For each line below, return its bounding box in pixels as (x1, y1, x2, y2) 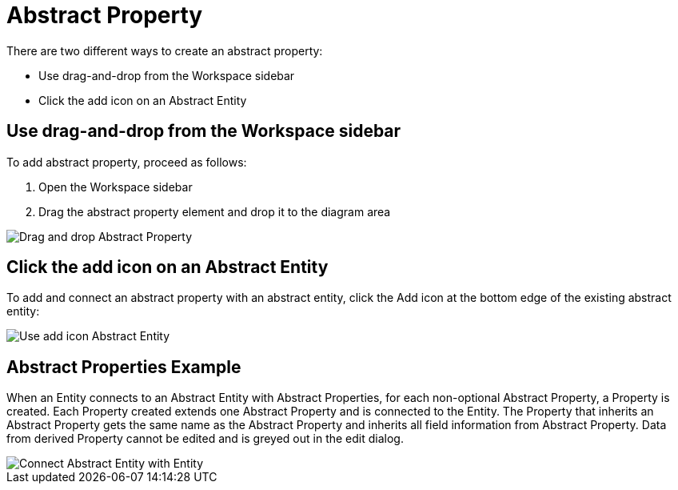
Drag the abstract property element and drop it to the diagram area (38, 204, 391, 219)
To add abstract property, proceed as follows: (6, 155, 247, 169)
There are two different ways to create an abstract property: (6, 43, 323, 58)
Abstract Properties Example (6, 356, 241, 377)
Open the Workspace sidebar (38, 179, 193, 194)
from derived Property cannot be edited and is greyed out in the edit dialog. (6, 432, 404, 446)
